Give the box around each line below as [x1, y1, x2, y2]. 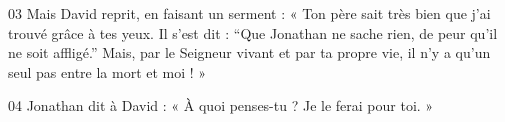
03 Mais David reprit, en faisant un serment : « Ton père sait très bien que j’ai [8, 3, 491, 23]
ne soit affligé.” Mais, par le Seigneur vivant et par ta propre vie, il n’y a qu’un [8, 42, 491, 63]
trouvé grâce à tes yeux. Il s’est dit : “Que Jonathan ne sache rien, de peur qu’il [8, 22, 498, 43]
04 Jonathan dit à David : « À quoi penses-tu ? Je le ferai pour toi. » [8, 95, 434, 116]
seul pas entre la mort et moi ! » [8, 61, 207, 82]
